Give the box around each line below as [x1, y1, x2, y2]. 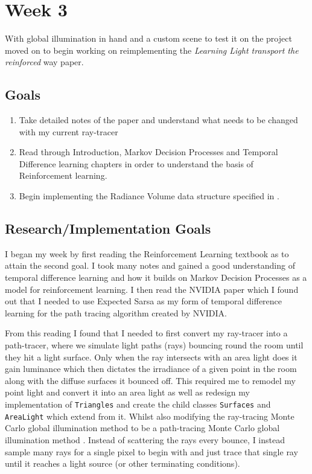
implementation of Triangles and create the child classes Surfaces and [5, 398, 271, 410]
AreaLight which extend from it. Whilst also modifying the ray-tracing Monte [5, 409, 294, 422]
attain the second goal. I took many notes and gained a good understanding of [5, 259, 295, 272]
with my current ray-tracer [19, 125, 118, 138]
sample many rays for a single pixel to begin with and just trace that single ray [5, 445, 298, 458]
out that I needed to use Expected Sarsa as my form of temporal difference [5, 295, 282, 307]
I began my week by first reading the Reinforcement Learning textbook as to [5, 247, 289, 260]
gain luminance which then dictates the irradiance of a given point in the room [5, 362, 297, 375]
